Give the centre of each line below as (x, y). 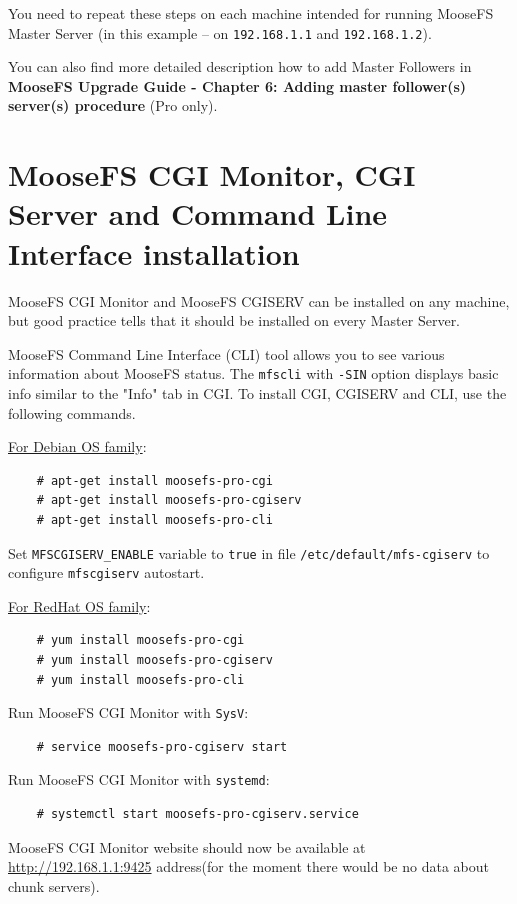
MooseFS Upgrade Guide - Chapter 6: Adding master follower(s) (237, 85)
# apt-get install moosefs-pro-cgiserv (169, 500)
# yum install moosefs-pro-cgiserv (154, 660)
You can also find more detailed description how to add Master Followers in (240, 66)
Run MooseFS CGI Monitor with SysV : (128, 712)
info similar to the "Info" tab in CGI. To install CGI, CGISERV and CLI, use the (257, 392)
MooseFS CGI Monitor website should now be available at (187, 846)
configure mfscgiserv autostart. (106, 572)
